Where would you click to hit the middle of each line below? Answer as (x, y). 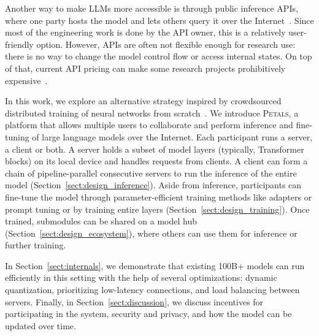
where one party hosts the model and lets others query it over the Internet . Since (159, 20)
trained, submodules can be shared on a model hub (101, 221)
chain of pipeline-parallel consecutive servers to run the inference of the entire (151, 173)
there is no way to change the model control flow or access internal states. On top (159, 56)
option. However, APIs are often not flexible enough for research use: (166, 44)
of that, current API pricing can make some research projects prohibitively (145, 68)
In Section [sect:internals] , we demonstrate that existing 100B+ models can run (155, 265)
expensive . (26, 80)
